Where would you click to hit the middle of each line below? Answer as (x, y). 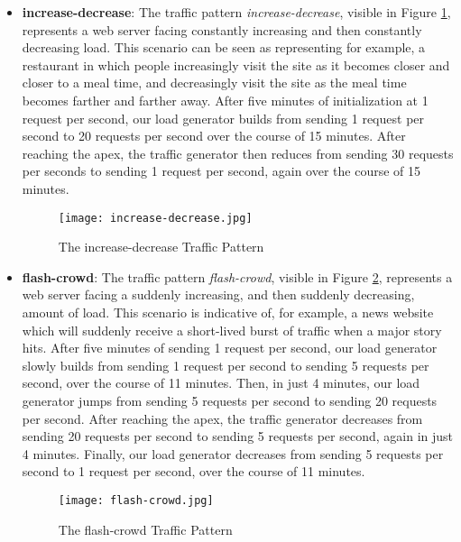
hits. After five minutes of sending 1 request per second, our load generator (230, 348)
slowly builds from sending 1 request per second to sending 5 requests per (226, 365)
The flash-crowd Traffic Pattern (145, 529)
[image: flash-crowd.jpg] (136, 500)
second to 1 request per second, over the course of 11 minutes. (194, 471)
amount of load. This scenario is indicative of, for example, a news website (228, 312)
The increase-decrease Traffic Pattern (161, 247)
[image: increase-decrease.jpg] (155, 218)
